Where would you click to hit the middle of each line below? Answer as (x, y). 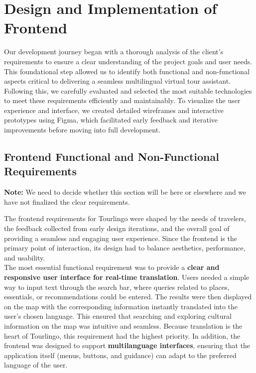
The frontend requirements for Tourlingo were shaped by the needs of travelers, (125, 218)
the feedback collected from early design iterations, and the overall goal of (117, 228)
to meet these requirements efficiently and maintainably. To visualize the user (122, 100)
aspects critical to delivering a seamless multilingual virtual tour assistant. (117, 81)
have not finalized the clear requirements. (67, 201)
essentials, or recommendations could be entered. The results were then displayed (128, 297)
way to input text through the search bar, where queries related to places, (117, 287)
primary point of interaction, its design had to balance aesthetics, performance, (125, 248)
